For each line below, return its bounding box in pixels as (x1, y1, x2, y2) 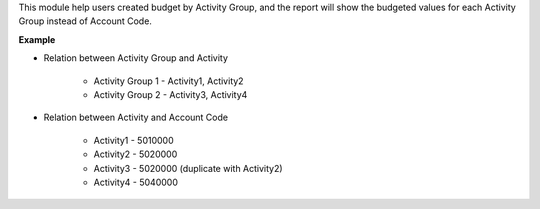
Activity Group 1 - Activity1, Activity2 (93, 75, 244, 87)
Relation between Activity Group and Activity (43, 52, 229, 64)
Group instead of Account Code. (18, 15, 152, 27)
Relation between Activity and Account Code (43, 111, 229, 124)
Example (18, 33, 56, 45)
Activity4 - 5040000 (93, 176, 179, 188)
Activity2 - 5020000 (93, 148, 178, 160)
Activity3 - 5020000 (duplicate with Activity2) (93, 162, 284, 174)
